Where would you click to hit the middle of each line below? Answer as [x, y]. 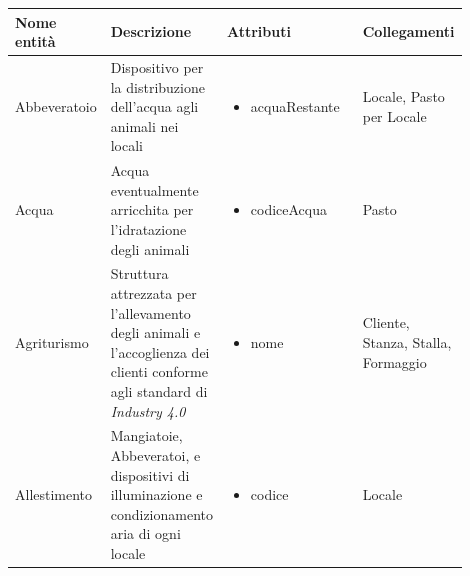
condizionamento [162, 513]
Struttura [139, 273]
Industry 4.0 [148, 410]
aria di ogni [145, 533]
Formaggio [394, 361]
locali [127, 145]
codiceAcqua [289, 209]
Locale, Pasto [403, 96]
